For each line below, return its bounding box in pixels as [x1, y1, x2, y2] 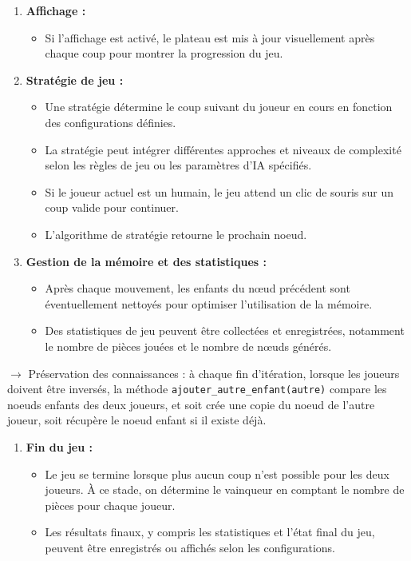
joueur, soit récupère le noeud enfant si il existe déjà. [7, 412, 267, 428]
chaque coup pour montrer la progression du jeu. [45, 45, 283, 62]
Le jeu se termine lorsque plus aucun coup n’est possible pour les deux [45, 465, 389, 482]
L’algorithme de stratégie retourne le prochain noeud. [45, 225, 307, 242]
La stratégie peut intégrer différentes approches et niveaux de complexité [45, 141, 401, 157]
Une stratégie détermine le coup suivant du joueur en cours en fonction [45, 98, 393, 115]
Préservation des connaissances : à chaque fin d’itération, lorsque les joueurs [28, 364, 400, 381]
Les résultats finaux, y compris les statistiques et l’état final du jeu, [45, 523, 375, 540]
